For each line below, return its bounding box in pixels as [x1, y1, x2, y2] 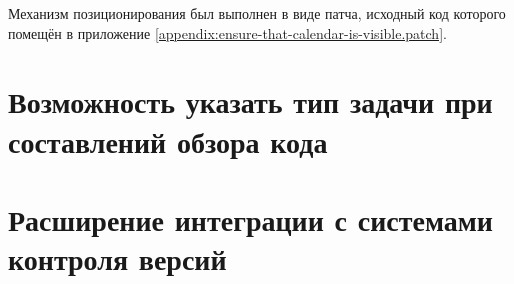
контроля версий [8, 238, 227, 279]
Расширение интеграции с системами [8, 198, 493, 239]
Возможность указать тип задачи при [8, 81, 493, 122]
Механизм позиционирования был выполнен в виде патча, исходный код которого [8, 3, 506, 23]
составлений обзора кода [8, 120, 328, 161]
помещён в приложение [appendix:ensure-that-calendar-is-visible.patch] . [8, 22, 447, 43]
